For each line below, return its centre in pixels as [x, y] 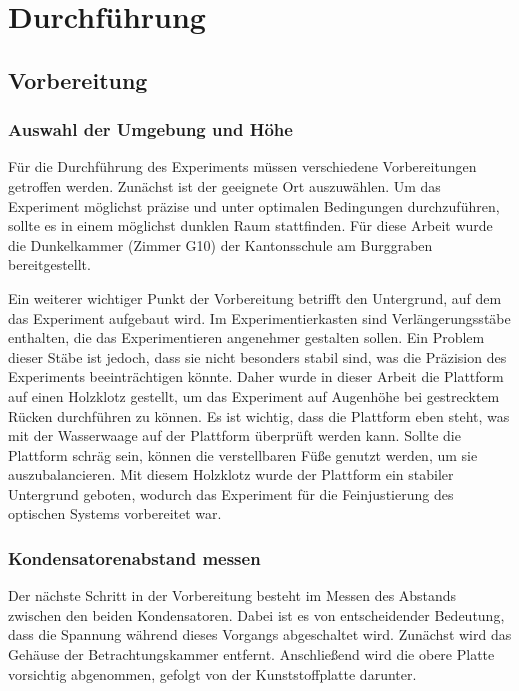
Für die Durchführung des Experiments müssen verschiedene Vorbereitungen [242, 166]
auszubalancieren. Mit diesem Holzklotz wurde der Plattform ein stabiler [231, 474]
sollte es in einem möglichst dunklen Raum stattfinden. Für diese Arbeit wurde [250, 225]
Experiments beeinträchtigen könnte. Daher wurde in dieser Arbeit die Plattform [256, 376]
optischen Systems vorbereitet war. [115, 513]
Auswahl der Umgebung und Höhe [150, 129]
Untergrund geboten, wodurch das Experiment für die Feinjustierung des [231, 493]
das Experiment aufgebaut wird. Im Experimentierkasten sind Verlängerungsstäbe [259, 317]
